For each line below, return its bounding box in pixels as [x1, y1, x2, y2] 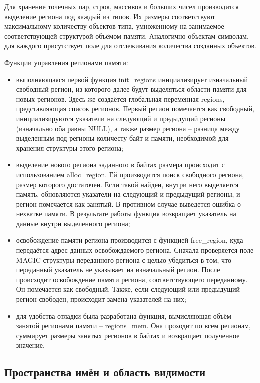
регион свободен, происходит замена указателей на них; [16, 294, 187, 304]
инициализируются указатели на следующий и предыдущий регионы [16, 113, 226, 123]
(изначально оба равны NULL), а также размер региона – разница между [16, 123, 240, 133]
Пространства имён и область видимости [4, 364, 206, 380]
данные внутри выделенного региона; [16, 218, 130, 228]
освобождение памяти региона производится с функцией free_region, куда [16, 235, 243, 245]
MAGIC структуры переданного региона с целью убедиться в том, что [16, 254, 232, 265]
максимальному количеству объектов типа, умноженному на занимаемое [4, 21, 224, 31]
